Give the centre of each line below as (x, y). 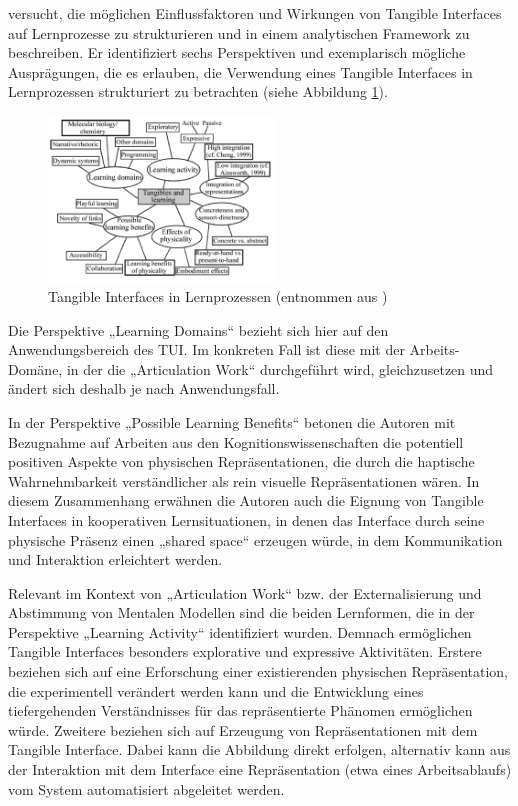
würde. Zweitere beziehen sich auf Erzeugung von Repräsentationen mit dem (243, 729)
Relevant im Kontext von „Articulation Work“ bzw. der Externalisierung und (245, 592)
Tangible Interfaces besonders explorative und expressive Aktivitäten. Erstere (245, 651)
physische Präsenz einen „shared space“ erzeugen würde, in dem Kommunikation (255, 539)
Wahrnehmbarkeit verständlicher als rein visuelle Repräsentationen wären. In (244, 480)
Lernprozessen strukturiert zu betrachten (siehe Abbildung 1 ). (198, 91)
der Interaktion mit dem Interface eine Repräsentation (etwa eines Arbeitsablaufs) (260, 769)
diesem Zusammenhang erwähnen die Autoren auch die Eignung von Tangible (246, 500)
